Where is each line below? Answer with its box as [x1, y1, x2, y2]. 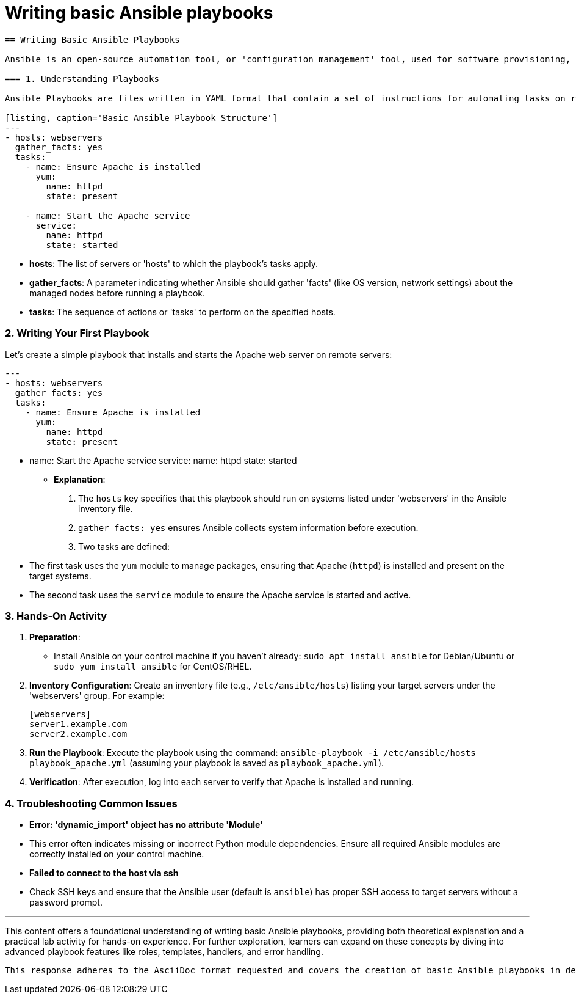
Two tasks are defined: [78, 541, 170, 552]
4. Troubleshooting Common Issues [5, 797, 178, 810]
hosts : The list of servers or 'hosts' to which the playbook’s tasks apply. [29, 258, 319, 269]
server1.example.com [29, 719, 128, 730]
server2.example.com [29, 729, 128, 739]
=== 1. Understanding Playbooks [5, 73, 159, 84]
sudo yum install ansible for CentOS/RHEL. [54, 661, 252, 672]
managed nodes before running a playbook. [29, 287, 205, 298]
